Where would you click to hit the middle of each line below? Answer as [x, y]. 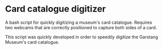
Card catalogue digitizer [55, 9]
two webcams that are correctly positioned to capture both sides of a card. [81, 27]
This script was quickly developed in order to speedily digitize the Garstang [82, 37]
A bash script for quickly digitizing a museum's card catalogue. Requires [79, 22]
